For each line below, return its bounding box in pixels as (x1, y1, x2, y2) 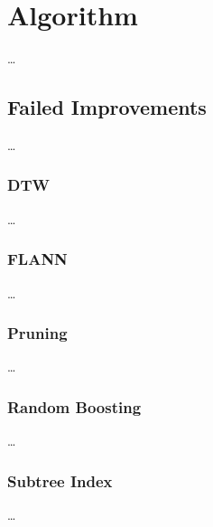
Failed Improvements (7, 93, 207, 121)
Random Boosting (7, 395, 142, 418)
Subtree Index (7, 469, 113, 492)
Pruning (7, 322, 68, 344)
